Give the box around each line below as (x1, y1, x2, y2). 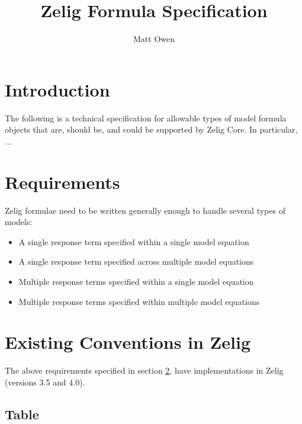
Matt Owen (133, 33, 175, 45)
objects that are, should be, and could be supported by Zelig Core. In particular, (5, 123, 298, 136)
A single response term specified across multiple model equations (18, 255, 254, 268)
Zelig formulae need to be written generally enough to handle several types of (5, 204, 285, 216)
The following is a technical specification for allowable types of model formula (5, 111, 287, 124)
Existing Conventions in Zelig (5, 330, 251, 354)
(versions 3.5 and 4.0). (5, 375, 85, 388)
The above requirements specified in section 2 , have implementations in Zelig (5, 364, 284, 377)
